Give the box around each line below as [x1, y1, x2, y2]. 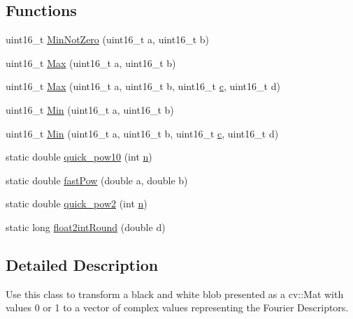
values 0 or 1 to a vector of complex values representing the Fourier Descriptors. [6, 300, 349, 315]
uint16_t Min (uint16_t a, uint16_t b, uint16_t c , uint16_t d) [6, 126, 279, 140]
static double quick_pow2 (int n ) [6, 196, 147, 211]
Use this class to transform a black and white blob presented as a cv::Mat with [6, 286, 344, 301]
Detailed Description [6, 253, 159, 275]
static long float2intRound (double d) [6, 219, 166, 234]
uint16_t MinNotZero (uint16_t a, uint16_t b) [6, 32, 209, 47]
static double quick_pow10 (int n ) [6, 149, 152, 164]
